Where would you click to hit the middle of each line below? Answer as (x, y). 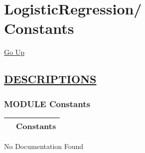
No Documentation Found (44, 146)
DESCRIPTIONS (50, 79)
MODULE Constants (47, 103)
